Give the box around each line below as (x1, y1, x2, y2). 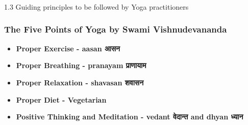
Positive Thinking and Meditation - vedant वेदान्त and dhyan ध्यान (16, 111, 243, 122)
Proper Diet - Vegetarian (16, 94, 107, 105)
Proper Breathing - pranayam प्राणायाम (16, 60, 146, 71)
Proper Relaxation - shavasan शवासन (16, 77, 144, 87)
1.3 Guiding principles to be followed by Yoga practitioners (4, 1, 189, 12)
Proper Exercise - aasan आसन (16, 43, 120, 53)
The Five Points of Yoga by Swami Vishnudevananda (4, 23, 227, 36)
